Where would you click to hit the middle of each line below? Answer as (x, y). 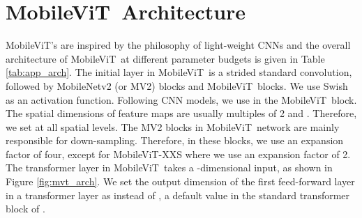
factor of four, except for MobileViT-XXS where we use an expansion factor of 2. (178, 154)
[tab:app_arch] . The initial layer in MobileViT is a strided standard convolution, (179, 72)
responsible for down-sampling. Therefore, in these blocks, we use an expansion (175, 140)
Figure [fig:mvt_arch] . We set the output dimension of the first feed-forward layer (180, 181)
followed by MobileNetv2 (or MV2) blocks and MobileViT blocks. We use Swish (177, 85)
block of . (25, 209)
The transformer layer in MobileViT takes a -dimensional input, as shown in (169, 168)
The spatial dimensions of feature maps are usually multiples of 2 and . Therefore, (181, 113)
